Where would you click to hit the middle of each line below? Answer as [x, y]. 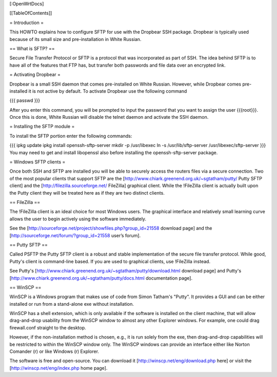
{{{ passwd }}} [25, 100]
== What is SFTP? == [32, 48]
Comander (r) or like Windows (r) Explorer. [54, 351]
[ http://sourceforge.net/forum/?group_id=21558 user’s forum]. [75, 235]
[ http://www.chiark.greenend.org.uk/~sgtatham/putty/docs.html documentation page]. [101, 278]
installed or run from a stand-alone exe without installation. [72, 304]
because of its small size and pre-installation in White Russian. [75, 39]
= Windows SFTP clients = [37, 162]
